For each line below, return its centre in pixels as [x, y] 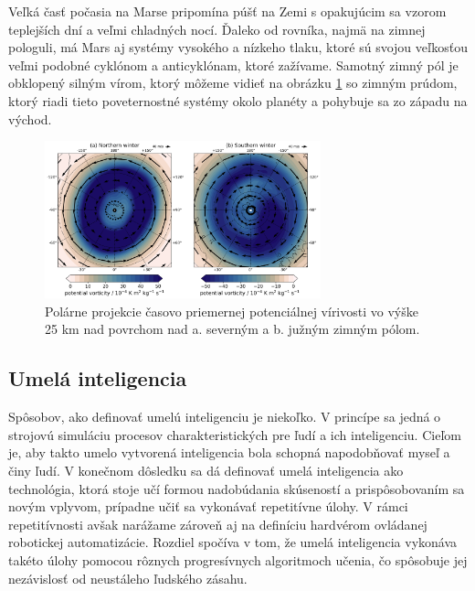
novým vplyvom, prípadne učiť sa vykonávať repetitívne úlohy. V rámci [208, 506]
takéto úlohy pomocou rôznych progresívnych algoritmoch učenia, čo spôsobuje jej [238, 560]
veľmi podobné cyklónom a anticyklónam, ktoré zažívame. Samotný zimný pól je [233, 64]
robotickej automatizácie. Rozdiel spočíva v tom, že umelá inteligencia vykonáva [233, 542]
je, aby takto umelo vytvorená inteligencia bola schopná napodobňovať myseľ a [229, 452]
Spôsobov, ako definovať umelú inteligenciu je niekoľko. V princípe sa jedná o [225, 417]
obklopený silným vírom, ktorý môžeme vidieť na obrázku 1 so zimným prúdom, [233, 83]
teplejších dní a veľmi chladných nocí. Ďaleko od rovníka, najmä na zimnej [217, 29]
